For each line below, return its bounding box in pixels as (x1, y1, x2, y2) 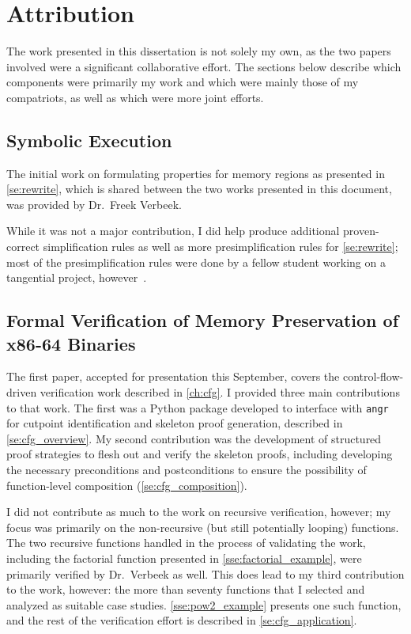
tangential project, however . (6, 269, 147, 286)
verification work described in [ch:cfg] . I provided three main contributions (40, 384, 400, 401)
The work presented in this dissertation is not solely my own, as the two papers (6, 43, 391, 59)
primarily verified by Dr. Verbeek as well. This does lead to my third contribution (6, 565, 405, 582)
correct (6, 238, 40, 255)
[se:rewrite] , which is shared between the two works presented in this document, (6, 180, 392, 197)
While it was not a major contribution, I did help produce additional (6, 222, 340, 239)
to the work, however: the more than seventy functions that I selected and (6, 581, 365, 598)
